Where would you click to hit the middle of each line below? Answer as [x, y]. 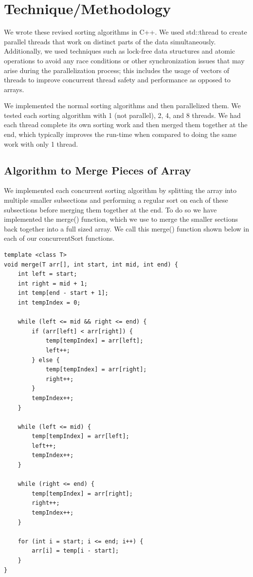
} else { [46, 360]
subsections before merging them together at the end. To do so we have [110, 209]
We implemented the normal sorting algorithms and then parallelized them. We [122, 106]
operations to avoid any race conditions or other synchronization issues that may [124, 60]
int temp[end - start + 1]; [63, 293]
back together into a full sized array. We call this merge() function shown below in [126, 228]
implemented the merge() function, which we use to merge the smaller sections [121, 219]
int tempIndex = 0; [49, 302]
